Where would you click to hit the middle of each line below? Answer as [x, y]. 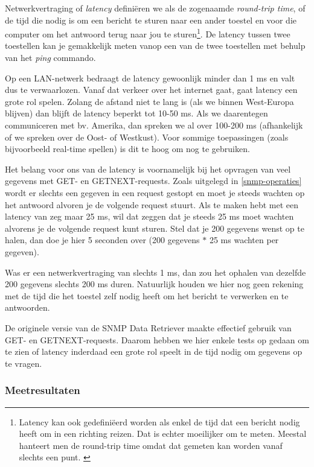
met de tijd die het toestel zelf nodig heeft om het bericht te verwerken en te [147, 295]
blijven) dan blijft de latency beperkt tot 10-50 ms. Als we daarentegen [136, 113]
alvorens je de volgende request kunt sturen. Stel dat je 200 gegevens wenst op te [155, 228]
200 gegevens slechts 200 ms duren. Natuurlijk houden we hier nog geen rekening [154, 284]
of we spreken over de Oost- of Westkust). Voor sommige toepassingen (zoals [147, 137]
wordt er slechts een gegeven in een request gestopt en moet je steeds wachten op [155, 192]
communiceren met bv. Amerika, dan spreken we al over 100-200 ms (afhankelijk [154, 125]
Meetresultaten [43, 390]
